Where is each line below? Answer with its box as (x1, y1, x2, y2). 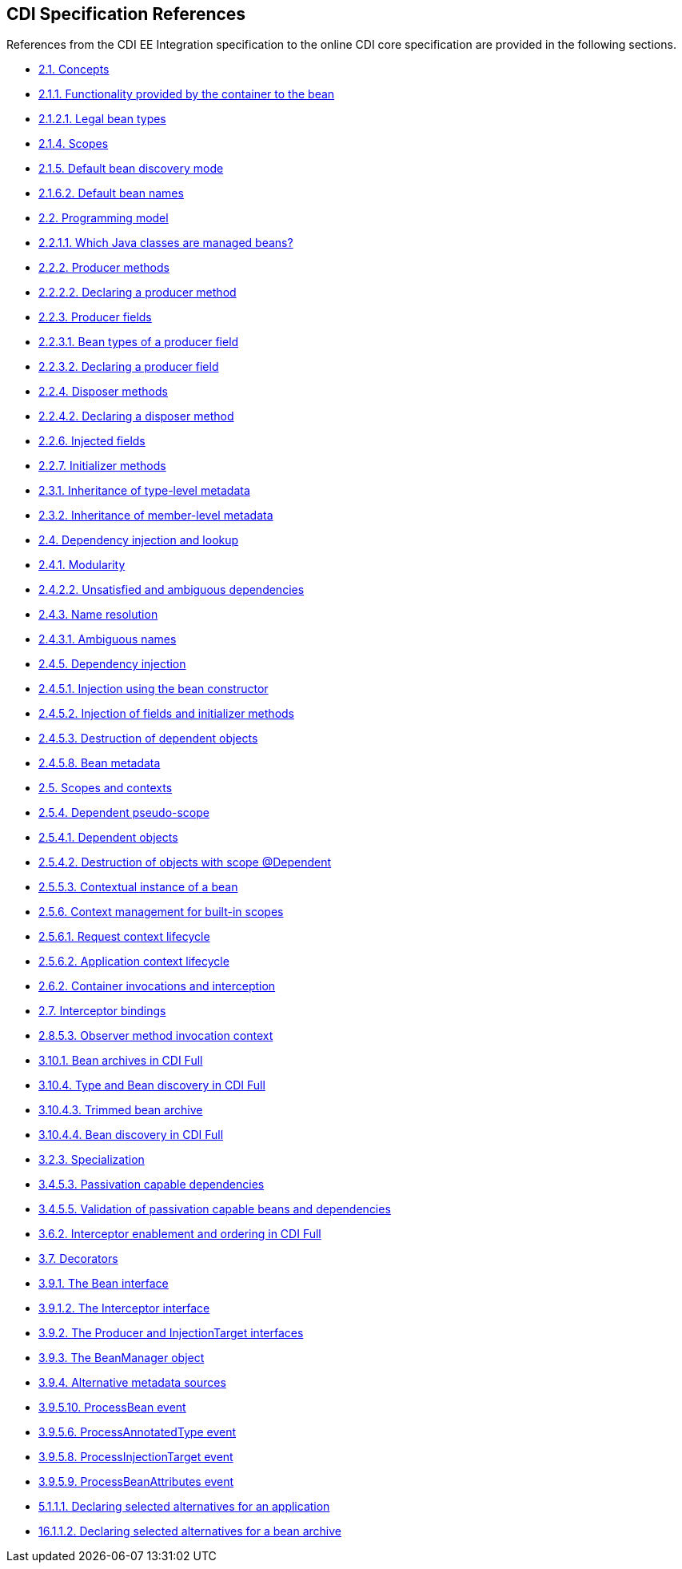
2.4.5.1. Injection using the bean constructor (38, 682, 269, 696)
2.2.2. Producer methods (38, 261, 170, 275)
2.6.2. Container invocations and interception (38, 979, 276, 994)
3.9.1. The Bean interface (38, 1276, 169, 1291)
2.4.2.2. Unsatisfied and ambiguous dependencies (38, 583, 305, 597)
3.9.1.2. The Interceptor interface (38, 1301, 210, 1316)
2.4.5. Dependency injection (38, 657, 186, 671)
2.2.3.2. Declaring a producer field (38, 360, 219, 374)
